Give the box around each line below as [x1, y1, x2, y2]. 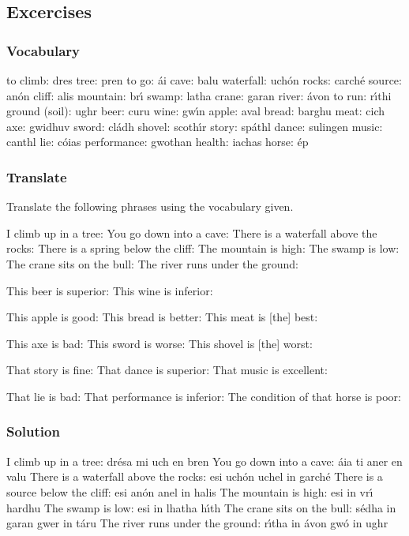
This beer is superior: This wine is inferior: [6, 282, 213, 298]
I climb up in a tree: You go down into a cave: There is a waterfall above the [6, 224, 377, 241]
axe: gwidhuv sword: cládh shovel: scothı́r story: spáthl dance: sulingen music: [6, 118, 383, 134]
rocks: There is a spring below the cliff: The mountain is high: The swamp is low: [6, 240, 400, 257]
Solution [6, 422, 60, 441]
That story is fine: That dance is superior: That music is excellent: [6, 362, 328, 378]
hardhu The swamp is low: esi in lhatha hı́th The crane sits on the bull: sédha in [6, 499, 396, 515]
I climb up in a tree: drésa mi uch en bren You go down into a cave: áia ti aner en [6, 452, 403, 469]
